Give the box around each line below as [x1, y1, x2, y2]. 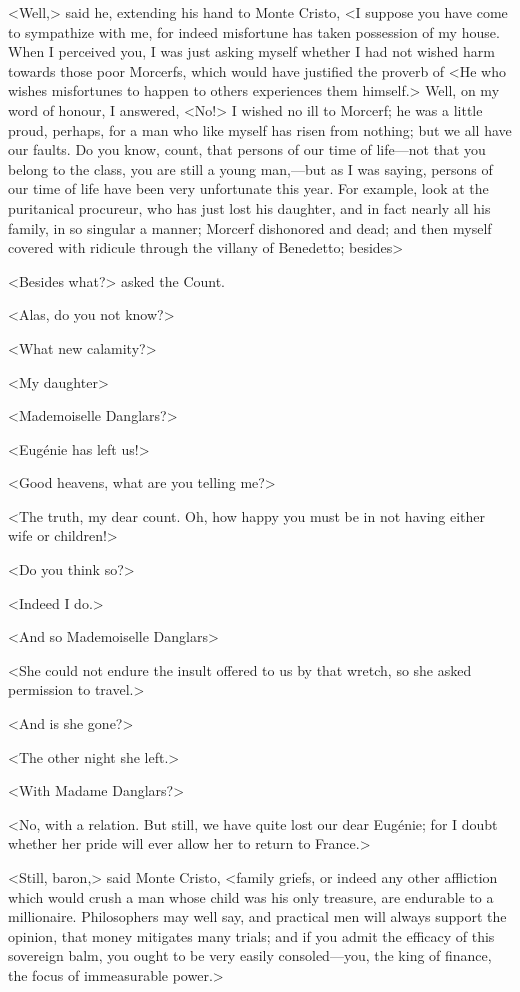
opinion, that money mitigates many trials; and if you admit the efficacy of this [8, 925, 495, 946]
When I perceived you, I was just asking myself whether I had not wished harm [8, 41, 495, 62]
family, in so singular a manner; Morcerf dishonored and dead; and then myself [8, 217, 492, 238]
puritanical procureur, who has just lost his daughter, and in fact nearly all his [8, 197, 491, 218]
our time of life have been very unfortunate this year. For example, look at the [8, 178, 489, 199]
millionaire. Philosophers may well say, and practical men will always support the [8, 906, 507, 927]
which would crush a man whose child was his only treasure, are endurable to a [8, 886, 494, 907]
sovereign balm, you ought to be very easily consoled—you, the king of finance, [8, 945, 492, 966]
